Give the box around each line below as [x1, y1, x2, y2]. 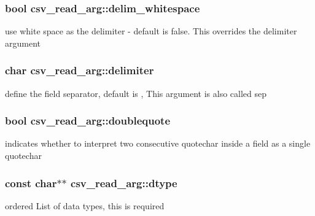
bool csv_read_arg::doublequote [5, 113, 170, 128]
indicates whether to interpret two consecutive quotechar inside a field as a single [5, 137, 311, 150]
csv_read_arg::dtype [71, 175, 177, 190]
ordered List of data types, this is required [5, 199, 165, 212]
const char [5, 175, 57, 190]
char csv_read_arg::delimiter [5, 63, 154, 78]
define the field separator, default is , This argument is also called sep [5, 87, 267, 99]
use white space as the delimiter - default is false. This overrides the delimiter [5, 25, 297, 37]
